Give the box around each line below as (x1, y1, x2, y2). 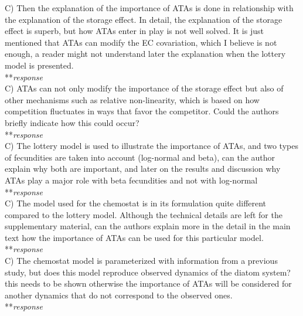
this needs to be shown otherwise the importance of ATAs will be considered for (5, 277, 292, 290)
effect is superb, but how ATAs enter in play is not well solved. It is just (5, 25, 264, 37)
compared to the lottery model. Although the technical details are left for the (5, 208, 282, 220)
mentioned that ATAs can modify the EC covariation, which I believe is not (5, 36, 277, 48)
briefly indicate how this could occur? (5, 116, 139, 128)
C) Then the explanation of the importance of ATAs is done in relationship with (5, 2, 294, 13)
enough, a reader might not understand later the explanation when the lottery (5, 47, 286, 60)
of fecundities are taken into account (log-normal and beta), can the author (5, 151, 275, 163)
